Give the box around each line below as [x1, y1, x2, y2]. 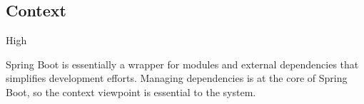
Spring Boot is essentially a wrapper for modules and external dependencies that [6, 56, 359, 71]
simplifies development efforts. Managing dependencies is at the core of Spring [6, 71, 348, 85]
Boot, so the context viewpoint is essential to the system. [6, 84, 256, 99]
